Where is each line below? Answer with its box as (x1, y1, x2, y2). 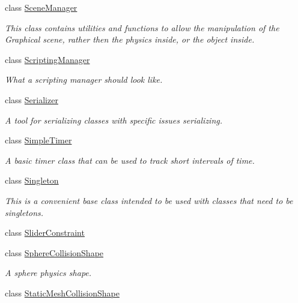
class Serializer (5, 93, 58, 106)
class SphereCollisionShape (5, 246, 104, 259)
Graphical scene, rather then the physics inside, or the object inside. (5, 33, 255, 46)
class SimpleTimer (5, 134, 72, 146)
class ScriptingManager (5, 53, 90, 65)
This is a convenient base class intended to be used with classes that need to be (5, 194, 293, 206)
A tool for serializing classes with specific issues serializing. (5, 113, 223, 126)
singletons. (5, 206, 44, 218)
